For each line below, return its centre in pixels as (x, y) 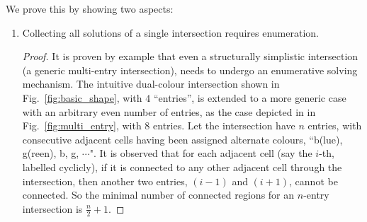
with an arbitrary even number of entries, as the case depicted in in (169, 111)
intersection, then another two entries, (105, 181)
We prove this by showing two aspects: (90, 8)
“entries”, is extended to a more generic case (250, 97)
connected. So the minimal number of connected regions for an (158, 195)
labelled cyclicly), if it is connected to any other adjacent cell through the (182, 166)
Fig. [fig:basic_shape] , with (82, 97)
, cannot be (314, 181)
